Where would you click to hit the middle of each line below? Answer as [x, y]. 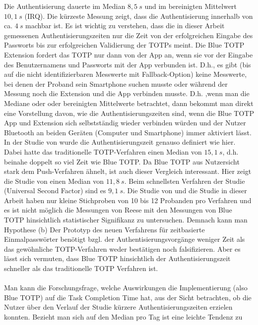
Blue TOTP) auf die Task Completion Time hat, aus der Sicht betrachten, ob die [128, 297]
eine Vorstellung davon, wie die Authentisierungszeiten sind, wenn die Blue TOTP [129, 113]
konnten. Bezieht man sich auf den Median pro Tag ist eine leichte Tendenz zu [123, 317]
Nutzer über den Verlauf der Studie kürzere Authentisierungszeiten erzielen [118, 307]
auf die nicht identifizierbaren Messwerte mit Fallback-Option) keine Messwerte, [126, 74]
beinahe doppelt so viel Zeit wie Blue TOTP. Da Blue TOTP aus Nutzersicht [122, 161]
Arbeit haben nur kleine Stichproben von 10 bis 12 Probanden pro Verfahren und [128, 200]
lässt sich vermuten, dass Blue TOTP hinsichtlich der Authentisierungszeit [117, 258]
